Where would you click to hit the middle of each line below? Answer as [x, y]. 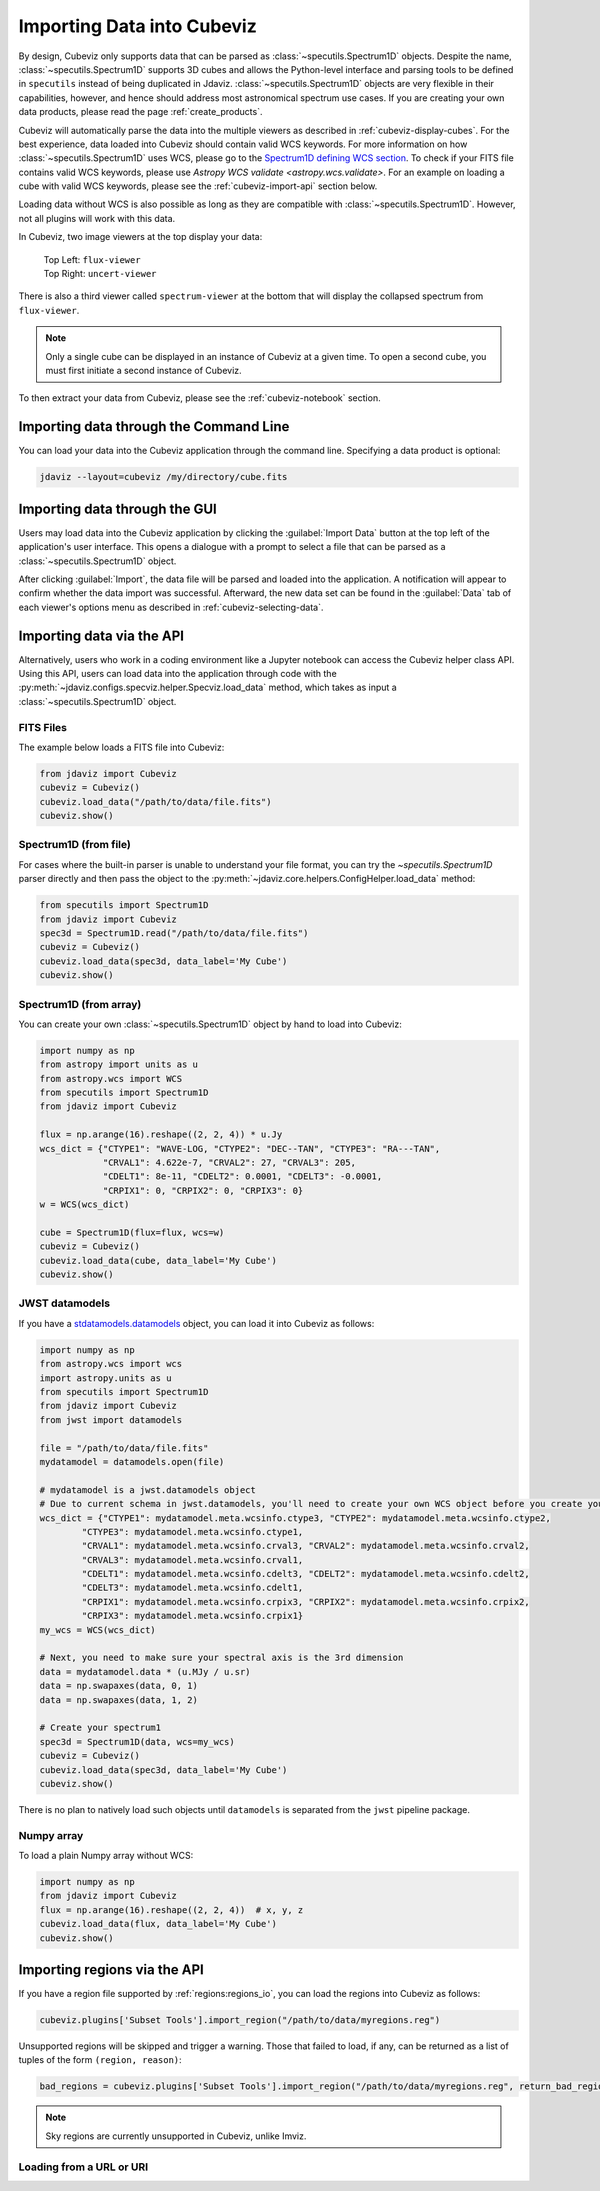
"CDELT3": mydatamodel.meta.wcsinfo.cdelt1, [192, 1588]
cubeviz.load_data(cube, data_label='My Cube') [158, 1260]
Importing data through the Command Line [154, 426]
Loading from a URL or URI [83, 2167]
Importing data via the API [101, 635]
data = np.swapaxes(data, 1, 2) [119, 1699]
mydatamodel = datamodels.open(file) [132, 1461]
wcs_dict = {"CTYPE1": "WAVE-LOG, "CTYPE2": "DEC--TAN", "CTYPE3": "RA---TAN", [240, 1148]
